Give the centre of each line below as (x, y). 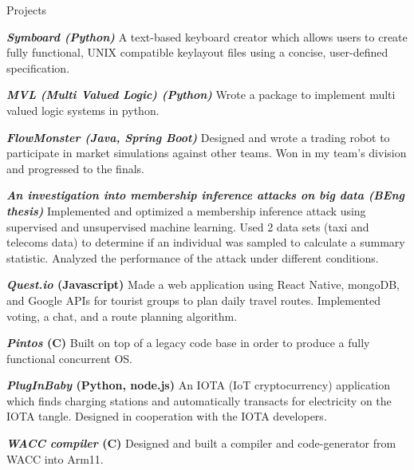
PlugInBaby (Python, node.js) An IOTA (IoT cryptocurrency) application (199, 385)
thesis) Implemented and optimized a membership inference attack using (186, 210)
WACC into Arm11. (55, 458)
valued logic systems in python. (83, 110)
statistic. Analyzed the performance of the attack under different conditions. (193, 257)
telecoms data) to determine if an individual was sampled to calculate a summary (206, 242)
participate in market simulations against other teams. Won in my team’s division (207, 153)
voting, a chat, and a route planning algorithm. (122, 316)
